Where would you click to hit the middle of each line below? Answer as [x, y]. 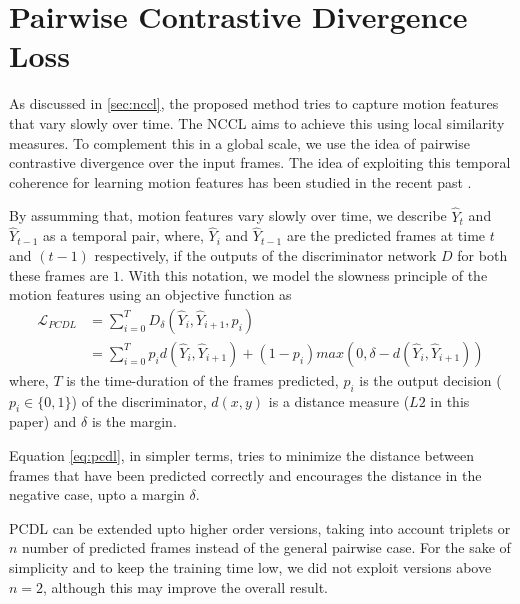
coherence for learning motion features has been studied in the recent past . [240, 181]
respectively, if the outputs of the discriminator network [265, 254]
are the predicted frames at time [386, 235]
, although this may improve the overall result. [186, 586]
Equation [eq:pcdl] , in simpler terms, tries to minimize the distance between [241, 454]
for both [482, 254]
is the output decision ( [430, 379]
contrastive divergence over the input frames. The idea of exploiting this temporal [260, 162]
